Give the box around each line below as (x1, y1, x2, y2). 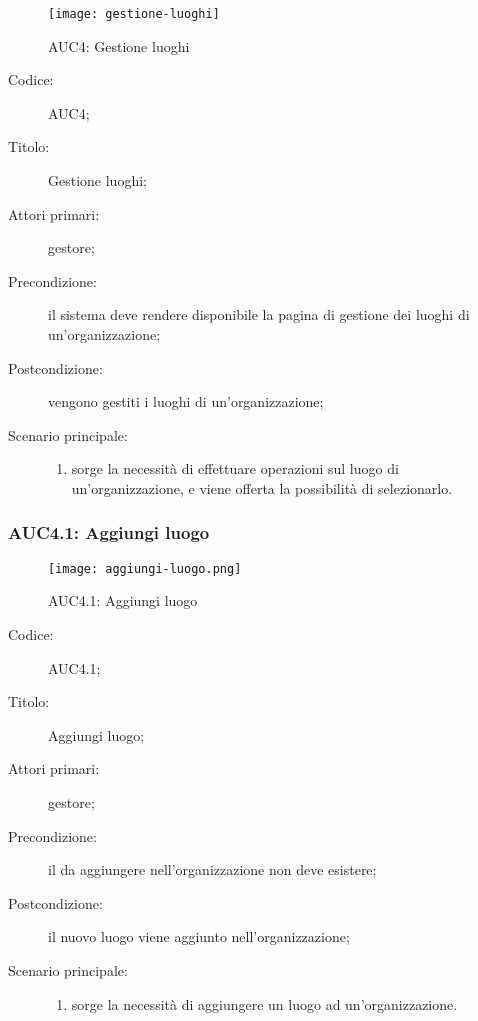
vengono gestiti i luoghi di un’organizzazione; (48, 391, 324, 412)
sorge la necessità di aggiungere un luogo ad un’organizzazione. (71, 993, 458, 1014)
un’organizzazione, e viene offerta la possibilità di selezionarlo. (71, 477, 453, 498)
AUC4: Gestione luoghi (48, 35, 190, 56)
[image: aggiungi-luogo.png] (48, 561, 242, 576)
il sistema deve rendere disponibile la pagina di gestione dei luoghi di (48, 304, 470, 325)
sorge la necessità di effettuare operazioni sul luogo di (71, 458, 399, 479)
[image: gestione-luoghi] (48, 7, 220, 21)
